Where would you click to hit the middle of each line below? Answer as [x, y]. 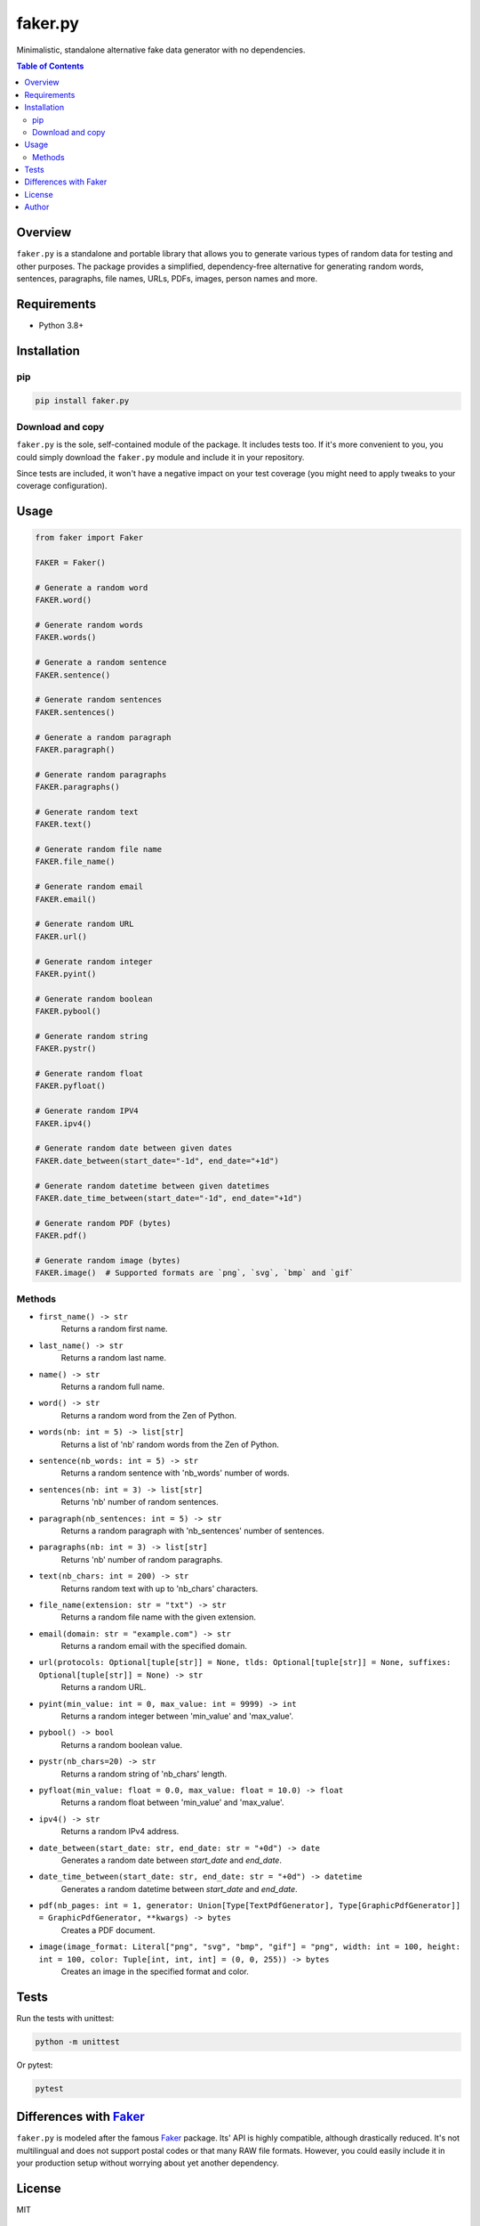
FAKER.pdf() [61, 1236]
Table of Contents [50, 66]
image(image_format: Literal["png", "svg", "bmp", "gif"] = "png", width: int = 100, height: [250, 1947]
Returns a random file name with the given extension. [159, 1617]
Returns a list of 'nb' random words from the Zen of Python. [170, 1444]
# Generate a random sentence [101, 662]
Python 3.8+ [61, 325]
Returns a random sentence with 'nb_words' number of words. [175, 1473]
